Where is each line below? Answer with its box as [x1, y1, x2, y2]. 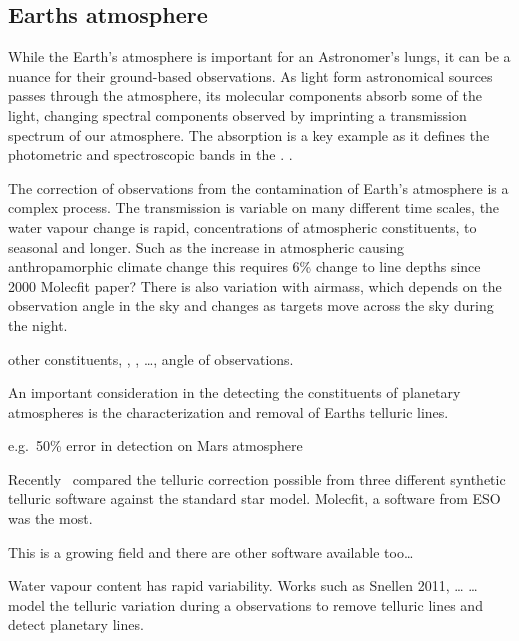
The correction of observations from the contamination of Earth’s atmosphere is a [8, 177, 509, 198]
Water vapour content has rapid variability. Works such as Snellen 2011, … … [8, 575, 478, 596]
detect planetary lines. [8, 614, 144, 635]
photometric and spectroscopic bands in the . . [8, 144, 293, 165]
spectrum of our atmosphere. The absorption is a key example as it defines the [8, 124, 490, 145]
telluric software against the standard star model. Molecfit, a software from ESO [8, 488, 501, 509]
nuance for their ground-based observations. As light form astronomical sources [8, 65, 493, 86]
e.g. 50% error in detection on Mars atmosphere [8, 435, 303, 456]
